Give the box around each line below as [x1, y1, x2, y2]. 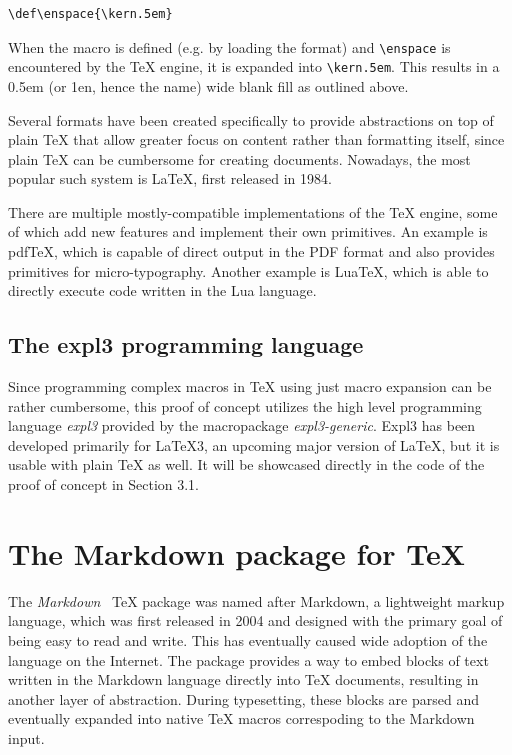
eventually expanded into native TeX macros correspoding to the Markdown [8, 708, 475, 729]
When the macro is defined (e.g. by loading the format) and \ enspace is [8, 36, 451, 57]
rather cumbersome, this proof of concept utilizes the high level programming [8, 395, 482, 416]
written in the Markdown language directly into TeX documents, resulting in [8, 669, 479, 690]
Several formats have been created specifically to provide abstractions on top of [8, 109, 494, 130]
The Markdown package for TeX [8, 532, 466, 573]
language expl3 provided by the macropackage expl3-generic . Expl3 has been [8, 415, 476, 436]
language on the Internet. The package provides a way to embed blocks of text [8, 649, 489, 670]
